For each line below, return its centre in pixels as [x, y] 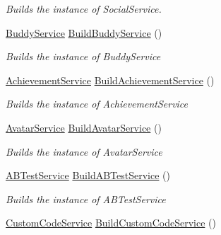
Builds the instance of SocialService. [84, 8]
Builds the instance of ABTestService [86, 199]
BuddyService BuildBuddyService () [84, 32]
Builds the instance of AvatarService [84, 151]
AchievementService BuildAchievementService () [110, 80]
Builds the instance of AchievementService [97, 104]
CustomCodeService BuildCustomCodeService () [111, 223]
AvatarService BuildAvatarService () [84, 127]
